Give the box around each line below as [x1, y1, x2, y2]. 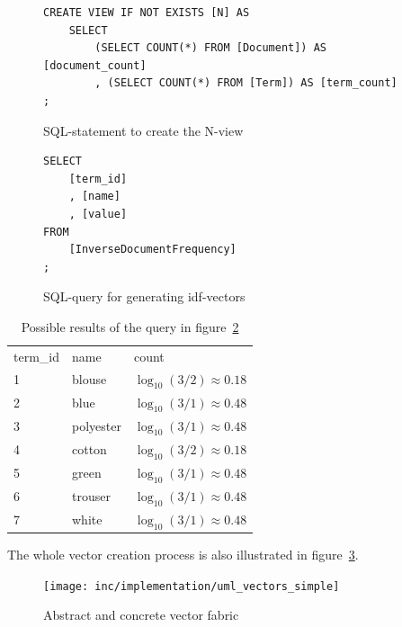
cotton [72, 440, 107, 459]
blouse [72, 370, 107, 389]
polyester [72, 417, 121, 435]
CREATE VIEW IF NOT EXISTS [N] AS [43, 6, 250, 19]
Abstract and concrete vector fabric [43, 605, 239, 624]
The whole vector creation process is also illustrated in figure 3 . [7, 545, 359, 564]
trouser [72, 487, 111, 506]
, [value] [68, 207, 128, 220]
